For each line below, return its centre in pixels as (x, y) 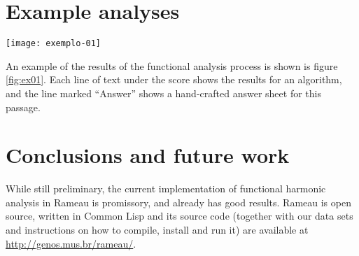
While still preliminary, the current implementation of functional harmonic (166, 189)
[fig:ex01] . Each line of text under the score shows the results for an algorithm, (174, 79)
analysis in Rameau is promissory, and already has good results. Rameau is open (178, 202)
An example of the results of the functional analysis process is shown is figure (172, 65)
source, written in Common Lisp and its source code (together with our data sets (179, 216)
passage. (23, 107)
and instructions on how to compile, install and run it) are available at (157, 230)
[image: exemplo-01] (54, 44)
